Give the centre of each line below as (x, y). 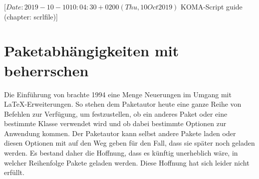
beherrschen (46, 70)
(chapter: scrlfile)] (31, 16)
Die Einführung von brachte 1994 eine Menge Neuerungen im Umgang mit (118, 94)
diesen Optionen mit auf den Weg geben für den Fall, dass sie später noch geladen (129, 143)
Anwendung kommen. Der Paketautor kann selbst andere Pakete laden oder (120, 133)
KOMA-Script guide (212, 6)
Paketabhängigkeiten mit (92, 51)
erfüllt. (14, 172)
